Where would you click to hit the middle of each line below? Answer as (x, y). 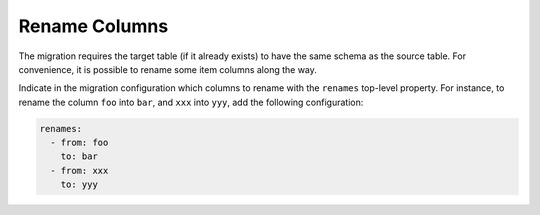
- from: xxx (79, 170)
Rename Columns (93, 26)
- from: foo (79, 143)
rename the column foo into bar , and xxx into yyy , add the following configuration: (191, 102)
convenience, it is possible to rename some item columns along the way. (167, 69)
